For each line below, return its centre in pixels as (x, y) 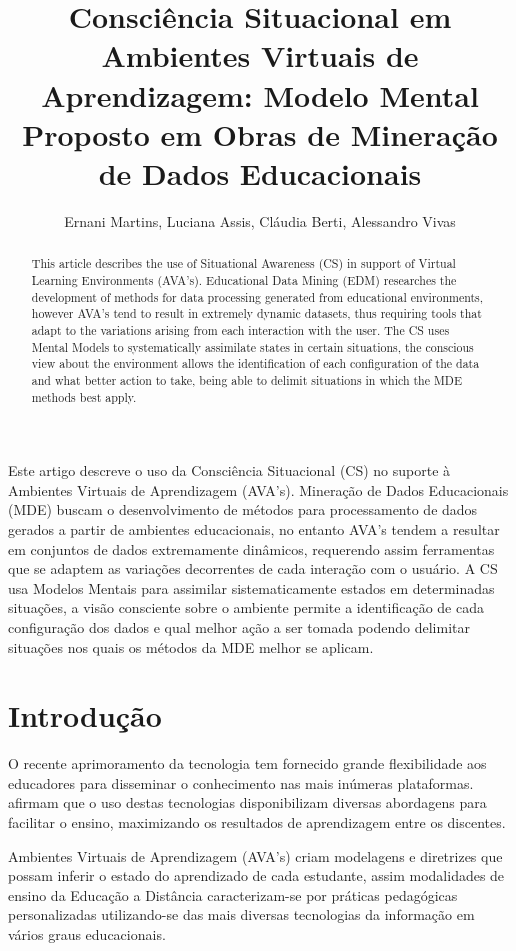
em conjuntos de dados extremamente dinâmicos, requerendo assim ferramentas (251, 548)
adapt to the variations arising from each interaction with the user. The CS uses (240, 329)
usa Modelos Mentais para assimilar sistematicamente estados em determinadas (251, 587)
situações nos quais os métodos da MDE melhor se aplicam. (191, 646)
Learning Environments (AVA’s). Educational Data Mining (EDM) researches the (244, 279)
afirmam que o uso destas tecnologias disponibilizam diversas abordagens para (247, 802)
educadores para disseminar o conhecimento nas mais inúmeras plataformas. (241, 782)
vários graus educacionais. (87, 933)
